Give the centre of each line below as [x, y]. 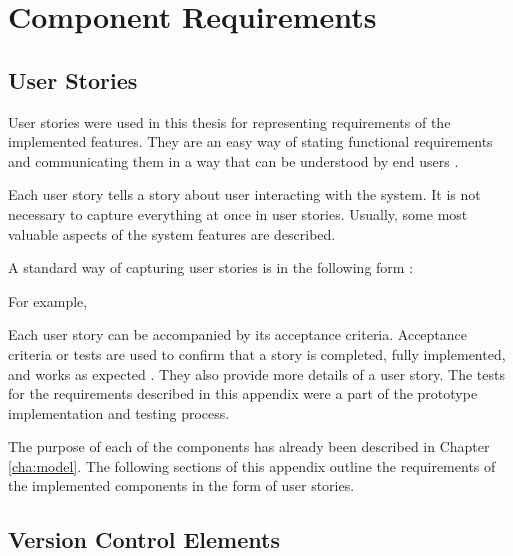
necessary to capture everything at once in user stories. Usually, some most [238, 213]
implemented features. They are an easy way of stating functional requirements [250, 141]
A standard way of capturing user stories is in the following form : [211, 267]
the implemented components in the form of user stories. [181, 485]
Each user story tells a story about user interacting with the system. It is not [244, 194]
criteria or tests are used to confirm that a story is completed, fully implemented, [257, 353]
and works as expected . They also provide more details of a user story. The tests [256, 373]
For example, [48, 300]
